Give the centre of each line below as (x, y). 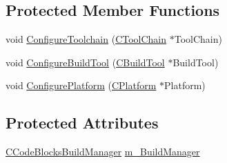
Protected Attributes (82, 123)
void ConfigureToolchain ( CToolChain (86, 39)
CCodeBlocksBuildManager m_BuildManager (103, 152)
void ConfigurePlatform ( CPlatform (81, 85)
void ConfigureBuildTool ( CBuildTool (85, 62)
